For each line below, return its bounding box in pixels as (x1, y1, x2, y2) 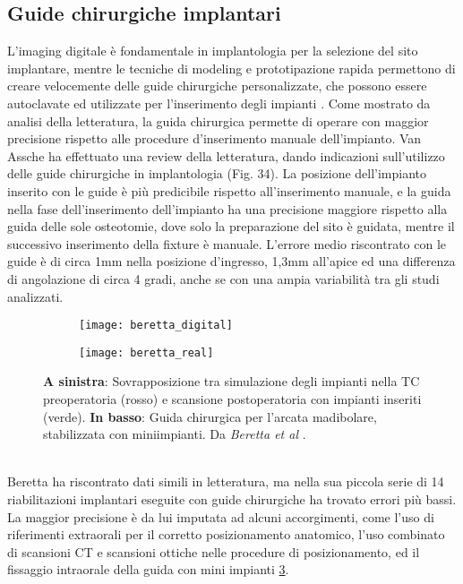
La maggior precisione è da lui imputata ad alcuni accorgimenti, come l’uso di (7, 507, 434, 526)
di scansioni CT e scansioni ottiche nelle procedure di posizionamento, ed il (7, 542, 420, 561)
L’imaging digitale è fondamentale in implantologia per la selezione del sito (7, 41, 418, 60)
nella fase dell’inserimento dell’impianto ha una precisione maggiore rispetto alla (7, 199, 448, 218)
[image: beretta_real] (79, 346, 214, 359)
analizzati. (7, 287, 64, 305)
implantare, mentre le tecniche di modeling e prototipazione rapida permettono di (7, 58, 456, 77)
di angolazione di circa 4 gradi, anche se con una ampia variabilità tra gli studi (7, 269, 440, 288)
